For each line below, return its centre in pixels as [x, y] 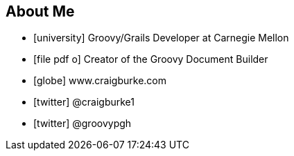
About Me [40, 11]
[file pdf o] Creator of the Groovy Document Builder [151, 59]
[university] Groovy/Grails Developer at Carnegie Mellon [161, 38]
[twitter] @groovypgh [83, 124]
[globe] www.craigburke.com [100, 81]
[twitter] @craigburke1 [84, 102]
